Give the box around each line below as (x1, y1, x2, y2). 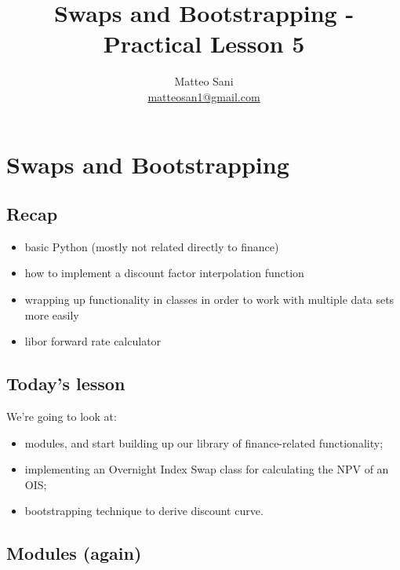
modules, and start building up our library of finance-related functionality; (24, 434, 384, 451)
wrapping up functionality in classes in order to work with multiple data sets (24, 291, 395, 308)
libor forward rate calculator (24, 333, 162, 349)
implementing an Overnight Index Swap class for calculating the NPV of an (24, 461, 389, 477)
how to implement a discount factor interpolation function (24, 265, 304, 281)
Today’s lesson (6, 371, 125, 396)
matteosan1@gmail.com (147, 88, 260, 104)
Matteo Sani (174, 73, 234, 90)
